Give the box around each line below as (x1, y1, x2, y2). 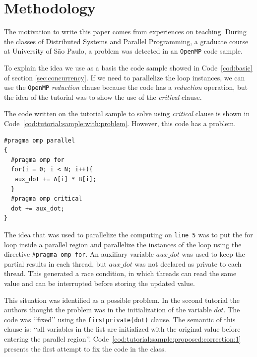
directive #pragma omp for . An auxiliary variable (4, 249, 154, 259)
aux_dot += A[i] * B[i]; (14, 175, 97, 183)
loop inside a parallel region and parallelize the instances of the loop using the (4, 239, 242, 249)
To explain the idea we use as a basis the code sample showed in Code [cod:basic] (4, 62, 253, 72)
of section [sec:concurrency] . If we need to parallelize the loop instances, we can (4, 72, 245, 82)
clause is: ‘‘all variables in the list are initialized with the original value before (4, 324, 241, 334)
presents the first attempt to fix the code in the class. (4, 343, 166, 354)
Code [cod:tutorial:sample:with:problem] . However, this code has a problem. (4, 118, 236, 128)
